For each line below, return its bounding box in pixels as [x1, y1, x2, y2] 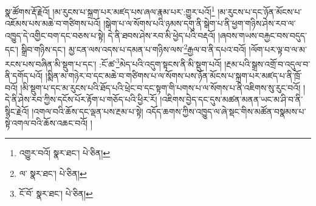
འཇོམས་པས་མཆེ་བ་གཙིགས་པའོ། [5, 17, 101, 30]
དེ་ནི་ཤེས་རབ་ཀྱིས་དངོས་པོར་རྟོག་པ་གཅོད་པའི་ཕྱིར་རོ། [5, 93, 157, 106]
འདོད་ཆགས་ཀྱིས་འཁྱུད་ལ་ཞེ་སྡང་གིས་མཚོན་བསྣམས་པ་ [146, 105, 306, 117]
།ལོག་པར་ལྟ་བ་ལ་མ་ [249, 43, 307, 56]
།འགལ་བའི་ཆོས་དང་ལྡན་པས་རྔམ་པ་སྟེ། [32, 105, 143, 117]
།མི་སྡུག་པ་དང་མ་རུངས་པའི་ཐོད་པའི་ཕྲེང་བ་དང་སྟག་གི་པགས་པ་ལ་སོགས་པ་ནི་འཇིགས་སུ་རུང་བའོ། [20, 81, 301, 94]
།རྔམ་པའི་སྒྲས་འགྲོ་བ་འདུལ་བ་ [224, 57, 311, 70]
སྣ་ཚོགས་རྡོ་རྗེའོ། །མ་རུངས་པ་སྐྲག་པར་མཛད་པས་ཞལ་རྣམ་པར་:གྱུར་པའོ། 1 [5, 4, 215, 18]
